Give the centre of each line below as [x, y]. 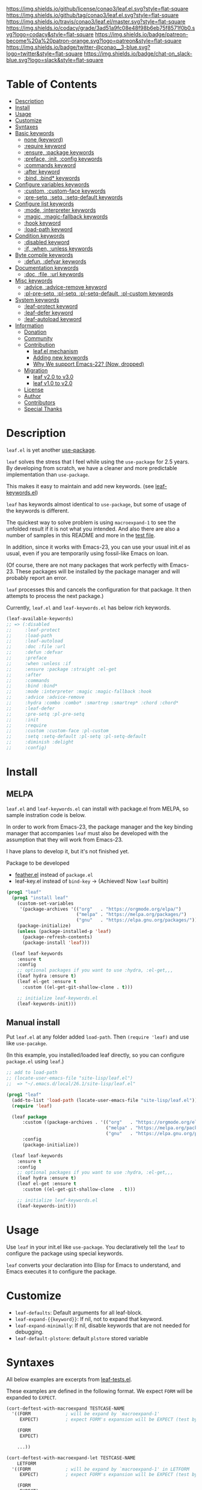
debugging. [29, 1332]
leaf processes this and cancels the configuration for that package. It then [99, 589]
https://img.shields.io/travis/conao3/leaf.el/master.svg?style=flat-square [96, 21]
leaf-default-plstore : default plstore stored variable [81, 1338]
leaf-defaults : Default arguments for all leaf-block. [79, 1313]
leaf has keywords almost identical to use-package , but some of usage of [96, 504]
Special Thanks [43, 409]
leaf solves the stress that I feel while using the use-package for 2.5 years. [98, 462]
